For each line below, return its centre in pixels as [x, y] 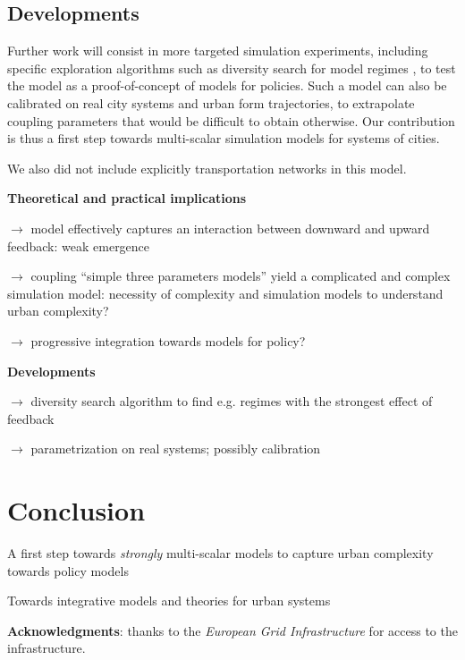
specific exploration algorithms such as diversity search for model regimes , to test [232, 68]
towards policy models [68, 570]
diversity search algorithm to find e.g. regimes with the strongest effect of [232, 401]
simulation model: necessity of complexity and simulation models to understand [225, 293]
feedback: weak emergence [79, 245]
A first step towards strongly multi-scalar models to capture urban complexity [220, 553]
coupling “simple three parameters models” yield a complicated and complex [241, 276]
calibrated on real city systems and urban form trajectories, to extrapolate [211, 102]
